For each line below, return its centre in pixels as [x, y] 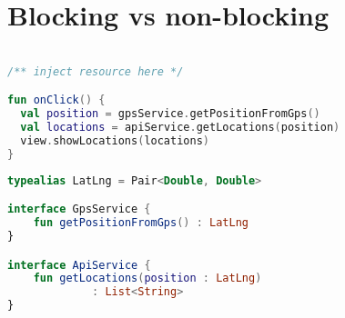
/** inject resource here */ [96, 71]
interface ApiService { [79, 265]
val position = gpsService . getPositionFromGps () [170, 114]
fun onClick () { [56, 100]
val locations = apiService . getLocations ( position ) [180, 128]
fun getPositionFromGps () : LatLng [141, 223]
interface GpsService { [79, 209]
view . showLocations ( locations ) [115, 140]
